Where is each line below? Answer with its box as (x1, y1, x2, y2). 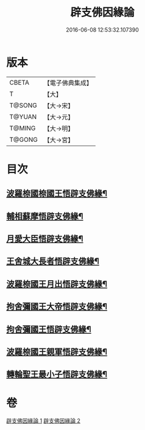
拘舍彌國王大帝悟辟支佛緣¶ (6, 301, 108, 312)
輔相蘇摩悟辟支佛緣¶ (6, 211, 83, 221)
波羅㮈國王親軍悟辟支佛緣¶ (6, 347, 108, 357)
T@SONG (9, 101, 38, 110)
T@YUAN (9, 112, 37, 121)
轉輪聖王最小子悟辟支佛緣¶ (6, 369, 108, 379)
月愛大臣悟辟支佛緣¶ (6, 234, 83, 244)
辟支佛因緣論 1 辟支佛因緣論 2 (6, 417, 81, 425)
